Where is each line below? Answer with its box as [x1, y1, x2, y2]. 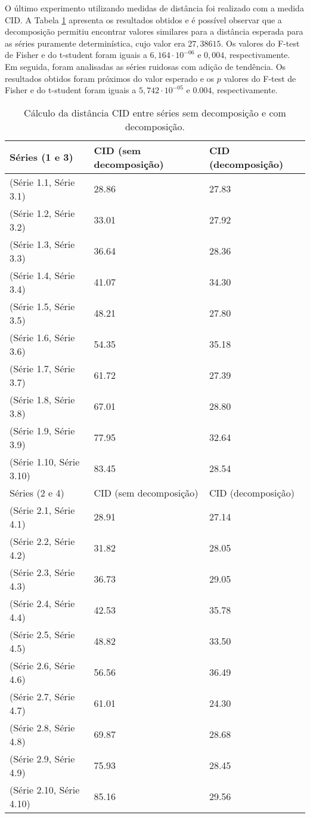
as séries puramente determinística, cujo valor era [5, 36, 185, 49]
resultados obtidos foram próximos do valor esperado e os [5, 72, 215, 84]
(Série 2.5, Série [10, 627, 75, 641]
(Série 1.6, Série [10, 330, 75, 344]
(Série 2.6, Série [10, 658, 75, 672]
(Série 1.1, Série [10, 174, 75, 189]
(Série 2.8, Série [10, 720, 75, 734]
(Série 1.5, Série [10, 299, 75, 313]
